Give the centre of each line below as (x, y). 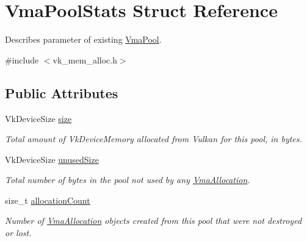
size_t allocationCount (48, 200)
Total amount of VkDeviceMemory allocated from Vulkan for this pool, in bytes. (153, 139)
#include (22, 59)
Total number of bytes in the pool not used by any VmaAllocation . (128, 180)
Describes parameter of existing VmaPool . (83, 39)
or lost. (18, 233)
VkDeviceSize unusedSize (52, 159)
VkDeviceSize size (38, 118)
